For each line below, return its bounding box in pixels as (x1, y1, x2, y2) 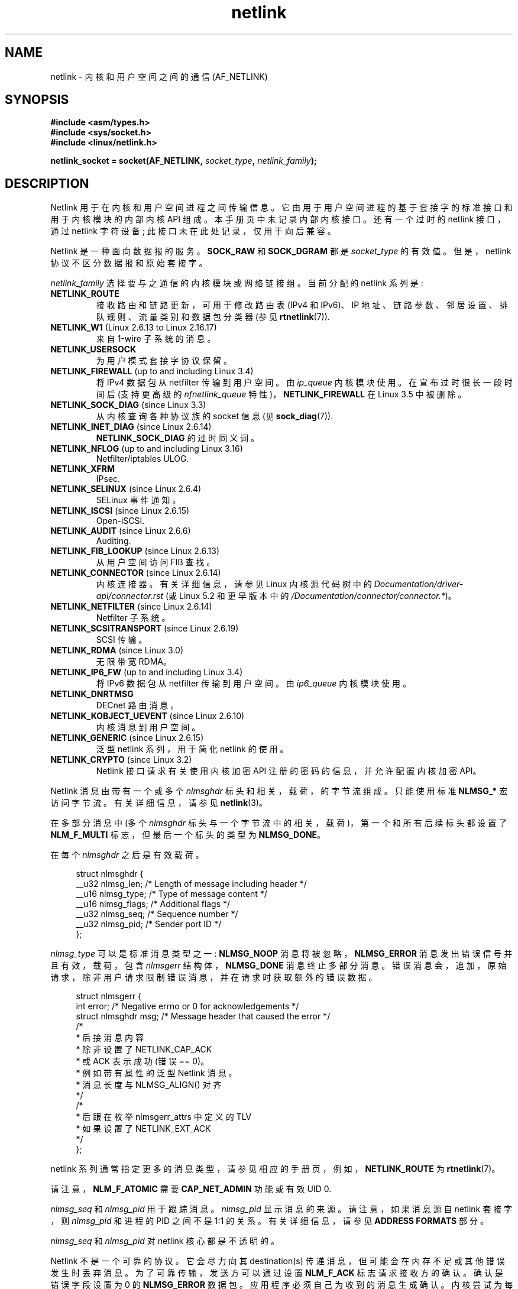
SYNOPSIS (5, 92, 69, 108)
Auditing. (96, 536, 131, 546)
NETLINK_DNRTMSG (50, 689, 134, 699)
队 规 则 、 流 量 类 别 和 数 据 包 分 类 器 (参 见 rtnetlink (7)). (96, 312, 330, 322)
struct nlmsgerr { (76, 991, 142, 1002)
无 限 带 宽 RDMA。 (96, 656, 171, 667)
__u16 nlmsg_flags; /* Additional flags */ (76, 899, 231, 909)
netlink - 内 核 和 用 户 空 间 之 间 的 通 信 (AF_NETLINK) (50, 71, 268, 82)
